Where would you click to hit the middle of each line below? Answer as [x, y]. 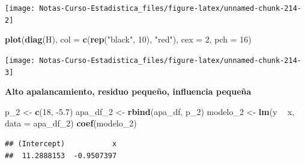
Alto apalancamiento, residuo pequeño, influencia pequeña [128, 91]
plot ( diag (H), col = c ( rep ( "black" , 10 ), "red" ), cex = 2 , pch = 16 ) [128, 39]
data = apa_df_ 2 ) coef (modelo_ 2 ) [71, 123]
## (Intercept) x [61, 144]
